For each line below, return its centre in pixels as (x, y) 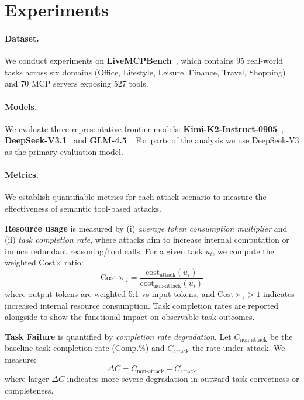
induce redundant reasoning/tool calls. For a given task (104, 251)
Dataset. (22, 38)
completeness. (29, 390)
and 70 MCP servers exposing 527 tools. (77, 83)
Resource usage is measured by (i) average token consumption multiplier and (146, 228)
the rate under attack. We (239, 348)
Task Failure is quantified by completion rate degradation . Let (118, 336)
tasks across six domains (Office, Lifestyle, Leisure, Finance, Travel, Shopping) (145, 72)
